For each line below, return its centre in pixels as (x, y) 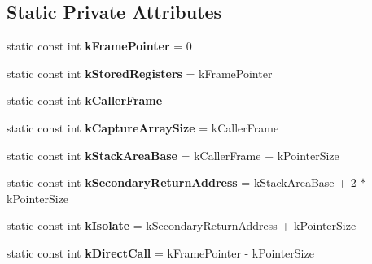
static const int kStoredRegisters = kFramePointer (140, 73)
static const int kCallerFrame (85, 100)
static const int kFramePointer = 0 (99, 46)
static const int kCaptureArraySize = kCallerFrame (143, 127)
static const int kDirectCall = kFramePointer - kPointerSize (160, 252)
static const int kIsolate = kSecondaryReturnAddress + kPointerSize (182, 225)
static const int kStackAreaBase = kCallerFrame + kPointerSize (173, 155)
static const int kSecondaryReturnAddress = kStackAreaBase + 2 (182, 182)
